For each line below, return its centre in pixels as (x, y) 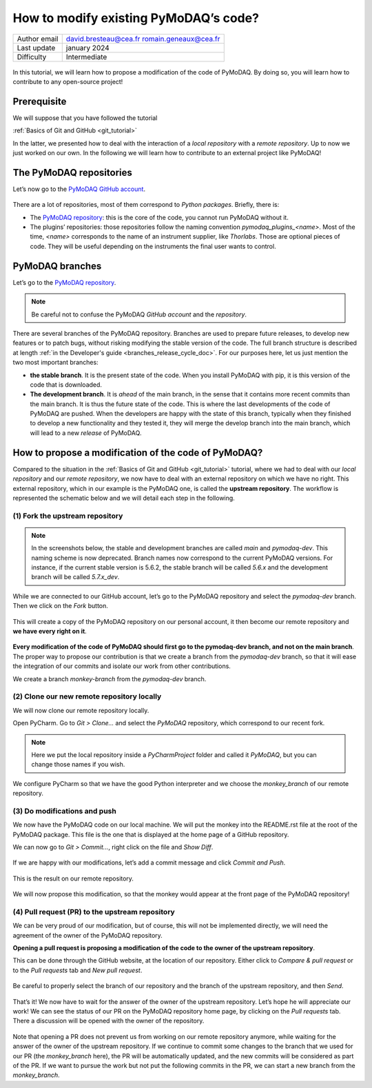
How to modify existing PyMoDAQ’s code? (136, 18)
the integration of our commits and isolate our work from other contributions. (122, 666)
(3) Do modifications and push (64, 811)
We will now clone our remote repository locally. (81, 710)
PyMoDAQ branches (57, 266)
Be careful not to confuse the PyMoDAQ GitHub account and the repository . (139, 314)
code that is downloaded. (66, 384)
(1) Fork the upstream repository (68, 516)
